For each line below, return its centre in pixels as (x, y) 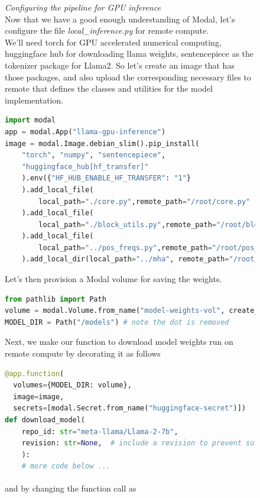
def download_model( (45, 420)
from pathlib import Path (56, 299)
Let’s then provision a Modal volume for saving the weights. (113, 279)
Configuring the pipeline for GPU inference (83, 7)
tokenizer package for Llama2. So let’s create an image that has (120, 65)
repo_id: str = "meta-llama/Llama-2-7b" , (100, 431)
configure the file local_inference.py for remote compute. (107, 30)
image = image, (39, 397)
